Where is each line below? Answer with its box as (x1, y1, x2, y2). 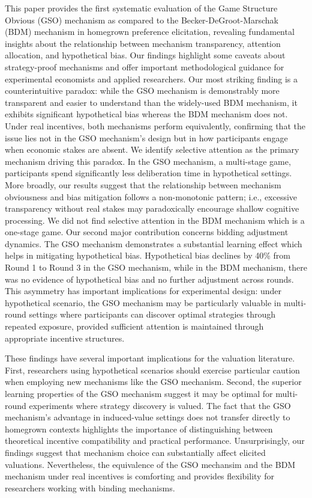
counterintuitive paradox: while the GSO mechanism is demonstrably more (5, 84, 280, 97)
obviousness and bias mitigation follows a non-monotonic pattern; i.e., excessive (5, 190, 298, 203)
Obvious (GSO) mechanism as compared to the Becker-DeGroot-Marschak (5, 13, 279, 26)
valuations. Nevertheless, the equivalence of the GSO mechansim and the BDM (5, 458, 296, 470)
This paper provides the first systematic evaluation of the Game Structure (5, 2, 278, 14)
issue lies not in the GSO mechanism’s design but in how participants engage (5, 131, 288, 144)
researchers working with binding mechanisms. (5, 481, 175, 494)
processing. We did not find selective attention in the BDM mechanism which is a (5, 214, 305, 226)
